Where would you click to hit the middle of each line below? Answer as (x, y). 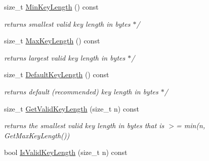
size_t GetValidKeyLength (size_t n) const (72, 108)
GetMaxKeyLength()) (37, 135)
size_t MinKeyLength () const (51, 7)
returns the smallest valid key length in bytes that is (84, 125)
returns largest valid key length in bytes (65, 57)
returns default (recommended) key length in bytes (81, 91)
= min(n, (191, 125)
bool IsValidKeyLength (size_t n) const (66, 152)
